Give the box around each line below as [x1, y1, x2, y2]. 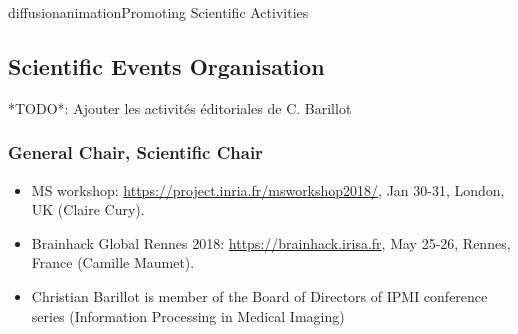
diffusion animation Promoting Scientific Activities [8, 2, 309, 22]
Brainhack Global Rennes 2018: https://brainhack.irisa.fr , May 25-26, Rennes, [31, 232, 511, 253]
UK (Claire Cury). [31, 199, 145, 220]
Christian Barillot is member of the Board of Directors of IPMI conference [31, 285, 488, 306]
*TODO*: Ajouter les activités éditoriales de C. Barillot [8, 97, 352, 118]
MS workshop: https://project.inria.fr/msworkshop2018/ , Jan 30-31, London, [31, 179, 505, 200]
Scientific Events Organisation [8, 50, 325, 81]
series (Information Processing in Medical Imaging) [31, 305, 345, 326]
